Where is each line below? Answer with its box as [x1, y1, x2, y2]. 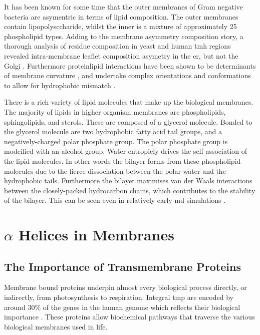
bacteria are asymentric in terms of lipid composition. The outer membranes [4, 11, 238, 22]
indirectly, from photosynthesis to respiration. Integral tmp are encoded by [4, 292, 233, 302]
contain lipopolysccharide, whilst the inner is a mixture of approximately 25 [4, 21, 237, 32]
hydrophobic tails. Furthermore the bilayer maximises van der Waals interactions [4, 175, 252, 186]
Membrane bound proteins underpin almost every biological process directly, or [4, 282, 247, 292]
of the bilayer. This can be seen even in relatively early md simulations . [4, 195, 226, 205]
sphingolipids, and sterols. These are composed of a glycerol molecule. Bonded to [4, 116, 252, 127]
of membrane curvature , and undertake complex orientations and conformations [4, 70, 251, 81]
